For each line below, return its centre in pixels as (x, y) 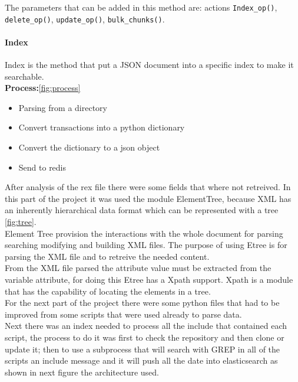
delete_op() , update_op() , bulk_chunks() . (85, 19)
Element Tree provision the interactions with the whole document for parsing (144, 233)
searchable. (24, 76)
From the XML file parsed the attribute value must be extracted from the (138, 268)
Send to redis (42, 167)
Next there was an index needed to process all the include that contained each (146, 326)
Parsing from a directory (63, 107)
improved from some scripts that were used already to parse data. (123, 314)
